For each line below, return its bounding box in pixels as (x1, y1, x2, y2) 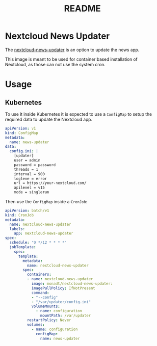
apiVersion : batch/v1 (5, 208, 50, 213)
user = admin (14, 158, 41, 163)
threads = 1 (14, 167, 38, 172)
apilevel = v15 (14, 185, 45, 190)
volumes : (26, 322, 45, 327)
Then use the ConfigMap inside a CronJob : (5, 199, 87, 205)
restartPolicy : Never (26, 318, 71, 323)
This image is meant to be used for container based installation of (5, 56, 138, 62)
